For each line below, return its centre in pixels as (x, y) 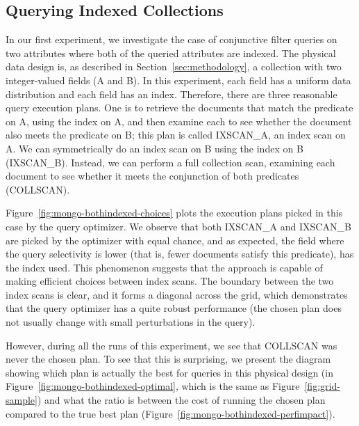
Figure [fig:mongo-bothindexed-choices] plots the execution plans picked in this (174, 213)
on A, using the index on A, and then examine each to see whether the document (179, 121)
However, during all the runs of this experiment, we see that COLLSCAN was (172, 345)
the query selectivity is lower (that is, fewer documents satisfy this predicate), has (180, 254)
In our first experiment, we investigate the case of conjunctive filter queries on (172, 39)
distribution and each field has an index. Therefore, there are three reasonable (172, 94)
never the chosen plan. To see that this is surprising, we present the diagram (168, 359)
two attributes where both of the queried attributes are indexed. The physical (171, 53)
